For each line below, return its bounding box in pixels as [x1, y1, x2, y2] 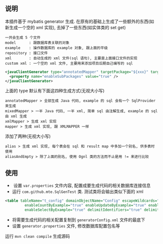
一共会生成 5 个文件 [5, 35, 41, 40]
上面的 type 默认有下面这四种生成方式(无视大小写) [5, 88, 105, 94]
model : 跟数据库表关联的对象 [5, 40, 69, 45]
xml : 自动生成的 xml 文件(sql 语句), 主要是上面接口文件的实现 [5, 55, 137, 61]
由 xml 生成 [5, 114, 27, 119]
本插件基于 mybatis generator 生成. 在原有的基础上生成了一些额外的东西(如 [5, 18, 154, 24]
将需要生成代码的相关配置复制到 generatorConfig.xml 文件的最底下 [12, 217, 146, 223]
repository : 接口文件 [5, 51, 48, 55]
